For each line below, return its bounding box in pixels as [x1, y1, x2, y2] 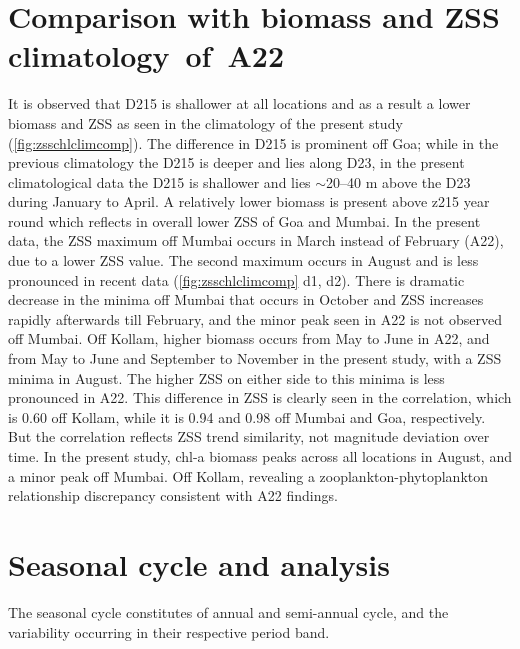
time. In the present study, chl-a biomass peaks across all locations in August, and [8, 446, 512, 466]
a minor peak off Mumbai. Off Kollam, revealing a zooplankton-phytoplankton [8, 465, 489, 486]
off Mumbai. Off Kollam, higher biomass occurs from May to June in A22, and [8, 328, 490, 349]
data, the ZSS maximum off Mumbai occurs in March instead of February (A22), [8, 230, 504, 251]
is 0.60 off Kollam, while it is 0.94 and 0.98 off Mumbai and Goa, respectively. [8, 406, 486, 427]
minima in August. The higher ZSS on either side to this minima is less [8, 367, 445, 388]
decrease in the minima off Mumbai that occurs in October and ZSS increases [8, 289, 484, 310]
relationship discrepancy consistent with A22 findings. [8, 485, 338, 506]
